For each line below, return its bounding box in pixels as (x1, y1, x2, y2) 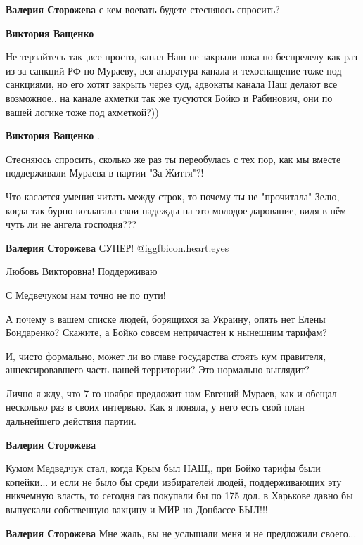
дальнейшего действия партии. (6, 413, 136, 428)
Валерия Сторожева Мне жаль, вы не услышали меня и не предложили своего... (6, 525, 357, 540)
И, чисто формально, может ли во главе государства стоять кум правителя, (6, 348, 326, 363)
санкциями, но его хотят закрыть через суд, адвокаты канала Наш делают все (6, 77, 338, 91)
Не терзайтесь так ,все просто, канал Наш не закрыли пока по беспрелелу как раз (6, 49, 357, 64)
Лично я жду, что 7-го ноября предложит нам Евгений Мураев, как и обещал (6, 385, 337, 400)
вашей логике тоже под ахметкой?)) (6, 104, 159, 119)
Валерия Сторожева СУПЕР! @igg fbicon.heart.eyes (6, 240, 229, 255)
